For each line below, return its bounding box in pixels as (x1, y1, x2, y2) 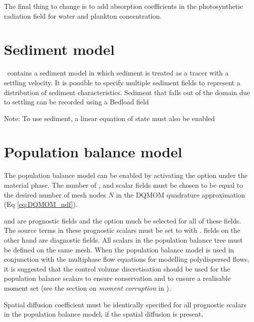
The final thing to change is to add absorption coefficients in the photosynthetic (4, 1, 243, 11)
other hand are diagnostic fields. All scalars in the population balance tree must (4, 234, 243, 245)
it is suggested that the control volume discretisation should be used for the (4, 263, 231, 273)
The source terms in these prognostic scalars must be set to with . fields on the (4, 225, 240, 235)
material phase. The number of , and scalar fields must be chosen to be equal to (4, 180, 243, 190)
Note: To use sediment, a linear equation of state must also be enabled (4, 113, 215, 123)
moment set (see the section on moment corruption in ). (4, 282, 171, 293)
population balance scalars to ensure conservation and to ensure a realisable (4, 273, 231, 283)
